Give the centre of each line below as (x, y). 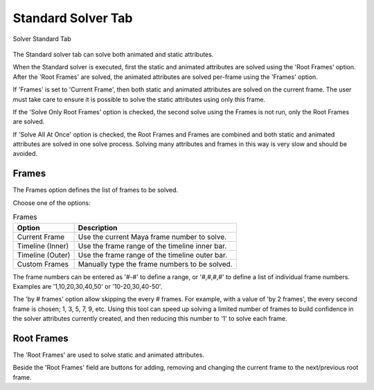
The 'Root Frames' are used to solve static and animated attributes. (108, 355)
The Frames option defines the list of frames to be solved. (96, 190)
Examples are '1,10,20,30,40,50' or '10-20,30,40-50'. (88, 286)
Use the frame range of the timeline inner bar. (152, 246)
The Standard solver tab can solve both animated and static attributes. (113, 54)
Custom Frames (43, 264)
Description (98, 227)
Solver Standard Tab (42, 39)
